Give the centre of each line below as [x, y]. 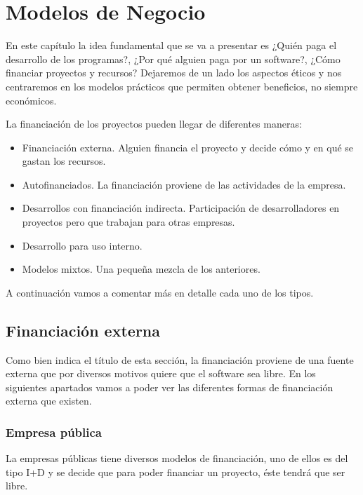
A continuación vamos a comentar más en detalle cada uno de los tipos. [160, 292]
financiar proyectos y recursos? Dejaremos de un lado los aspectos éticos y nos [174, 73]
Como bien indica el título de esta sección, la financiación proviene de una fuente [180, 359]
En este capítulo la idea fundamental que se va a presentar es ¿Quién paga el [171, 45]
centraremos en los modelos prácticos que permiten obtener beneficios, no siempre [182, 86]
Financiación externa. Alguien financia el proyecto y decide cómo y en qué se [188, 147]
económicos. [31, 100]
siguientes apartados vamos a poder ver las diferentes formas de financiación [170, 387]
